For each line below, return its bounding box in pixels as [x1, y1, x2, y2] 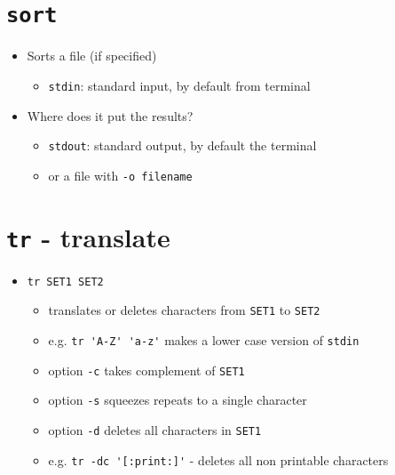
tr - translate [6, 218, 170, 254]
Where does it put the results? [27, 106, 194, 125]
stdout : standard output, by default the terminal [48, 136, 317, 155]
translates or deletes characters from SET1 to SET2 [48, 301, 320, 319]
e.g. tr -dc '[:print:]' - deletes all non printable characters [48, 450, 389, 469]
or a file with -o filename [48, 165, 193, 184]
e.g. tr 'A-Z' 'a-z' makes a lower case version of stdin [48, 330, 359, 349]
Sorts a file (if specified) [27, 46, 157, 65]
